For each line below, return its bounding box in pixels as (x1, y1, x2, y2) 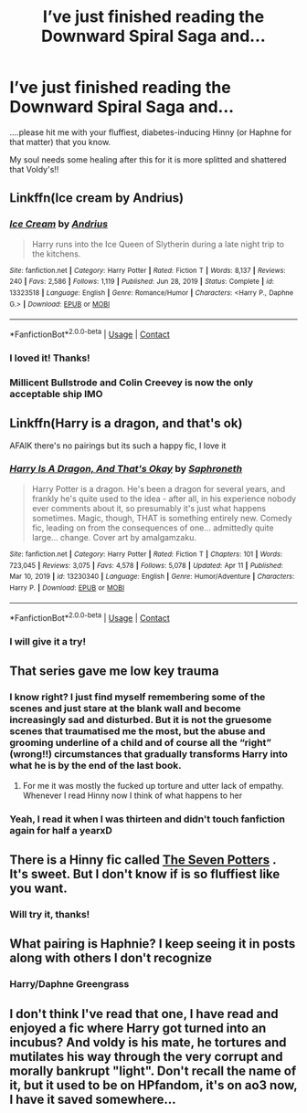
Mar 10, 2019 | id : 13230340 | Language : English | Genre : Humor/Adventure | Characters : (9, 572, 295, 582)
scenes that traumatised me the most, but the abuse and (9, 725, 266, 738)
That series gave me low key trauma (9, 664, 219, 679)
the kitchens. (31, 248, 81, 259)
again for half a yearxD (9, 824, 112, 836)
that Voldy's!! (9, 163, 59, 174)
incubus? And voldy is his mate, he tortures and (9, 1034, 287, 1050)
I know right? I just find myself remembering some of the (9, 691, 266, 704)
